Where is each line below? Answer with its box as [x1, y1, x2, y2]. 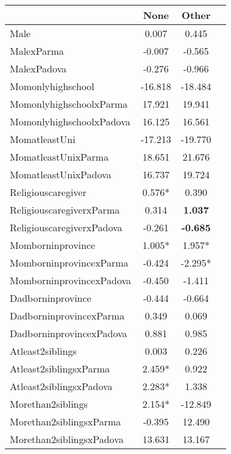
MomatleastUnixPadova [10, 167, 112, 181]
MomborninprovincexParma [10, 256, 129, 270]
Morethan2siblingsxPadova [10, 432, 124, 446]
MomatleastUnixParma [10, 150, 109, 164]
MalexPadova [10, 61, 67, 75]
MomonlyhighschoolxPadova [10, 114, 130, 128]
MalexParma [10, 44, 64, 58]
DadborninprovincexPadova [10, 326, 127, 340]
